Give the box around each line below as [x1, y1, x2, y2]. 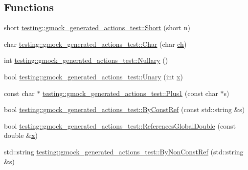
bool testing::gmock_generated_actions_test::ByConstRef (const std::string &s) [4, 104, 245, 114]
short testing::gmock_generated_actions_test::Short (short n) [4, 22, 190, 33]
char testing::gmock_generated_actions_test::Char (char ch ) [4, 38, 187, 49]
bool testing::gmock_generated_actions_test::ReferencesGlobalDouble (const [4, 120, 236, 131]
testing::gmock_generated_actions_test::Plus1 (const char [43, 88, 218, 98]
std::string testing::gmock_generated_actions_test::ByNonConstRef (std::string [4, 146, 244, 156]
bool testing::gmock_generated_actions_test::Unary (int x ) [4, 71, 183, 81]
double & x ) [4, 130, 38, 140]
